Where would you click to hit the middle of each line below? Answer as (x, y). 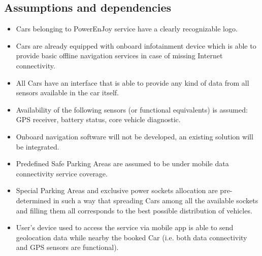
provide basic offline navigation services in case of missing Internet (119, 56)
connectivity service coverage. (62, 173)
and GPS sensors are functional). (67, 247)
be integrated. (38, 146)
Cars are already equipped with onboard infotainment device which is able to (136, 45)
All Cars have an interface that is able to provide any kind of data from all (133, 82)
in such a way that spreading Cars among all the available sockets (156, 200)
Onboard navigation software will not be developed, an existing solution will (135, 136)
